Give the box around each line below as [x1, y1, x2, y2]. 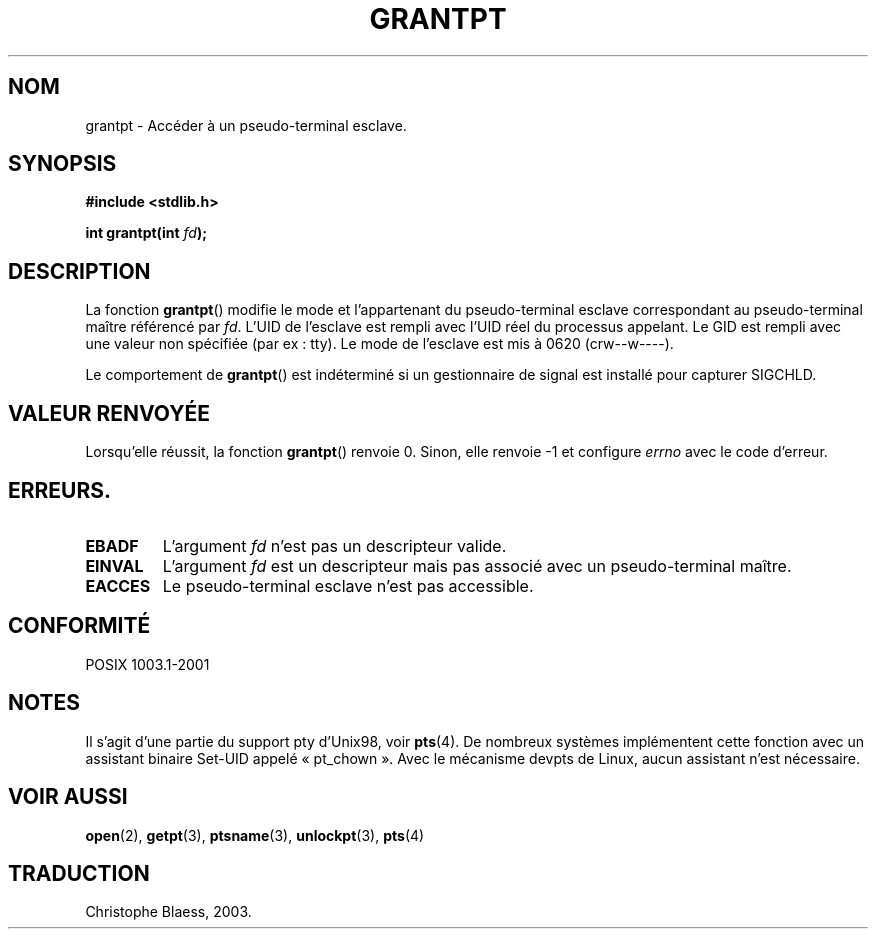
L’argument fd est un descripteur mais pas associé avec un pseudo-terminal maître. [162, 555, 792, 576]
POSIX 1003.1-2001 [85, 655, 210, 673]
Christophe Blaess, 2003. [85, 903, 252, 921]
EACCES [85, 575, 151, 596]
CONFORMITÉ [8, 613, 151, 639]
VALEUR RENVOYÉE [8, 400, 210, 426]
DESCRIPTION [8, 258, 151, 284]
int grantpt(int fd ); [85, 224, 207, 242]
